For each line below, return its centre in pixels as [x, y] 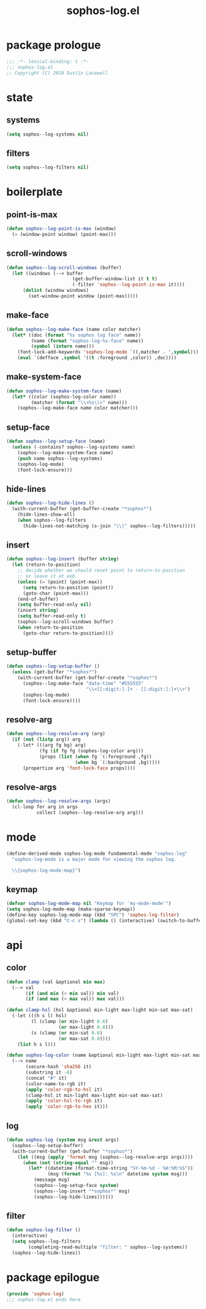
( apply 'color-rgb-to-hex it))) [67, 1107]
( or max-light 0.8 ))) [86, 1027]
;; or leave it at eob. [48, 576]
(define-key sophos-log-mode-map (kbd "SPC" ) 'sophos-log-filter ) [93, 915]
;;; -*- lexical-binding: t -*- [48, 61]
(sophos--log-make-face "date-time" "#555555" [83, 684]
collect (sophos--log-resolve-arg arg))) [90, 813]
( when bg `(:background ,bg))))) [117, 762]
